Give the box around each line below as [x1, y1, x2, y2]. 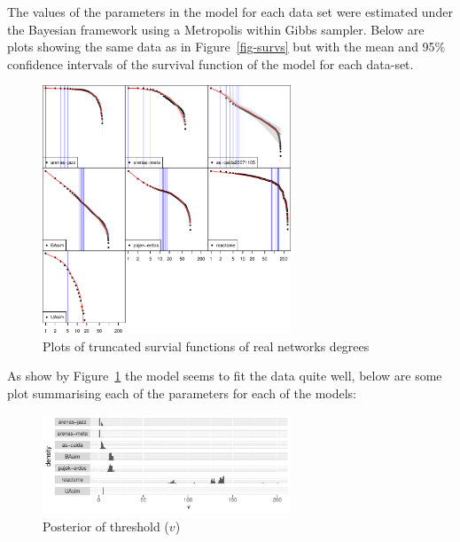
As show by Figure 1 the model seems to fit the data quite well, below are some [7, 366, 442, 385]
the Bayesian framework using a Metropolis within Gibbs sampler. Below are [7, 20, 425, 38]
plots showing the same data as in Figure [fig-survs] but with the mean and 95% [7, 37, 446, 56]
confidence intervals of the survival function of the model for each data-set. [7, 54, 414, 73]
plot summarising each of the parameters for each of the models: [7, 383, 356, 402]
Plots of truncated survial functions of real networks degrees [43, 336, 370, 355]
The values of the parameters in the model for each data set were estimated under [7, 3, 453, 20]
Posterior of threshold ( [43, 516, 169, 535]
